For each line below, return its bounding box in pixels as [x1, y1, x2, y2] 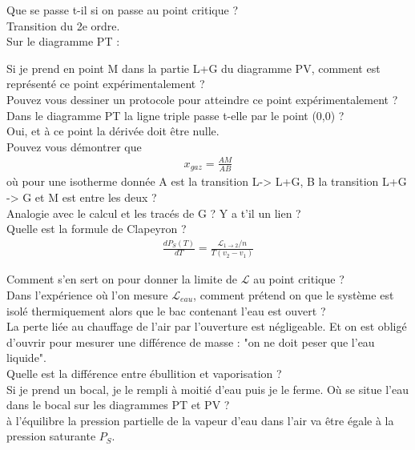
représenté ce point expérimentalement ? [6, 75, 205, 92]
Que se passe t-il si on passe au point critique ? [6, 2, 239, 18]
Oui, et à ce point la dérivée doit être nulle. [6, 123, 220, 139]
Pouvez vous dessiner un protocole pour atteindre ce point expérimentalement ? [6, 90, 398, 107]
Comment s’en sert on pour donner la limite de [6, 271, 238, 287]
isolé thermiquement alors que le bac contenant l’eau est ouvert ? [6, 302, 326, 319]
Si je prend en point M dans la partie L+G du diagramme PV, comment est [6, 59, 381, 76]
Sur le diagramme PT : [6, 33, 120, 50]
